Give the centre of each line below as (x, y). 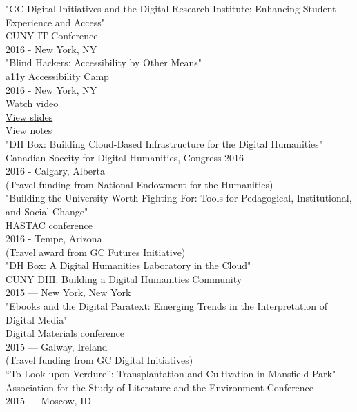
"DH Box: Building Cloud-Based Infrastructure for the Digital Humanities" (164, 143)
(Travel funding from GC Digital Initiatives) (99, 360)
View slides (29, 116)
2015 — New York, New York (68, 292)
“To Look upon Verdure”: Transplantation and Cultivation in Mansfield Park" (171, 374)
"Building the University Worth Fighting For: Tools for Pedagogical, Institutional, (179, 198)
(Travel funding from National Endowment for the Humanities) (139, 184)
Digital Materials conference (65, 333)
